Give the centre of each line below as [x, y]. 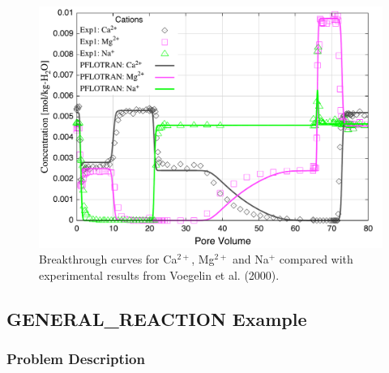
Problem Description [76, 359]
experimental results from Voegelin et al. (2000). [159, 274]
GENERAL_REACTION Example [157, 318]
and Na [250, 259]
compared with [316, 259]
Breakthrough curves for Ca [108, 259]
